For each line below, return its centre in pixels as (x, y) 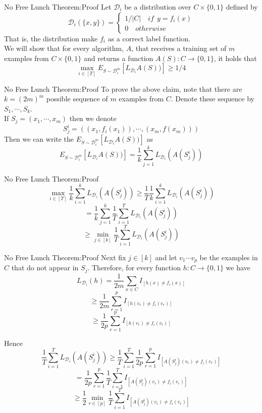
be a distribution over (158, 7)
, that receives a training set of (179, 48)
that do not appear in (45, 268)
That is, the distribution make (51, 38)
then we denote (93, 118)
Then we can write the (39, 139)
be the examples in (229, 257)
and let (166, 257)
